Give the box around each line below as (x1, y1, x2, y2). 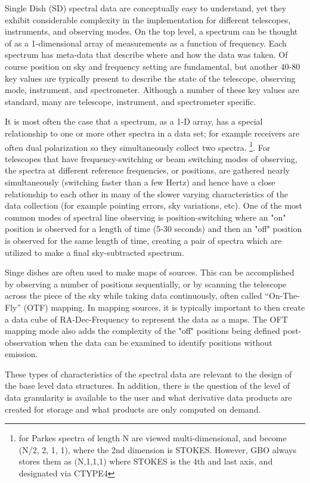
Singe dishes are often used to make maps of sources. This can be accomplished (5, 266, 294, 278)
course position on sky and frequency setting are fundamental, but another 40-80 (5, 60, 300, 72)
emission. (5, 348, 38, 360)
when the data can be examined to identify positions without (49, 336, 272, 348)
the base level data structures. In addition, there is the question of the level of (5, 379, 290, 392)
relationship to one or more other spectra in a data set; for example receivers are (5, 126, 300, 139)
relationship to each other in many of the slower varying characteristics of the (5, 187, 288, 200)
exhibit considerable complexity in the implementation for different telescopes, (5, 13, 291, 26)
